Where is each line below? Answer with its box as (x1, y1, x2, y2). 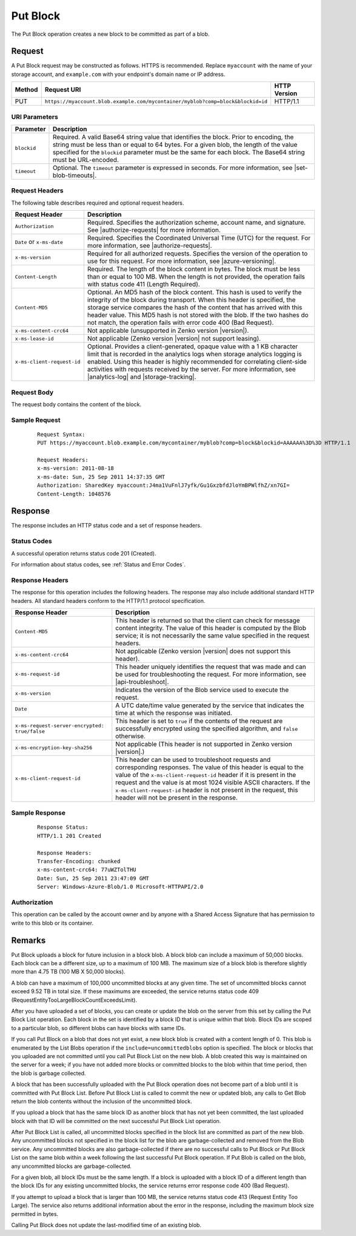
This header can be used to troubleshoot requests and (115, 755, 271, 764)
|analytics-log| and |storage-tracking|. (87, 373, 196, 381)
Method (15, 86, 38, 94)
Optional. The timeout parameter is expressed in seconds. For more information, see (52, 163, 293, 172)
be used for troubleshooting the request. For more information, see (115, 670, 306, 678)
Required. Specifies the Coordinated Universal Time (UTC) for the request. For (87, 234, 311, 242)
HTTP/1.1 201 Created (37, 832, 101, 839)
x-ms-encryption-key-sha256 (15, 744, 93, 751)
